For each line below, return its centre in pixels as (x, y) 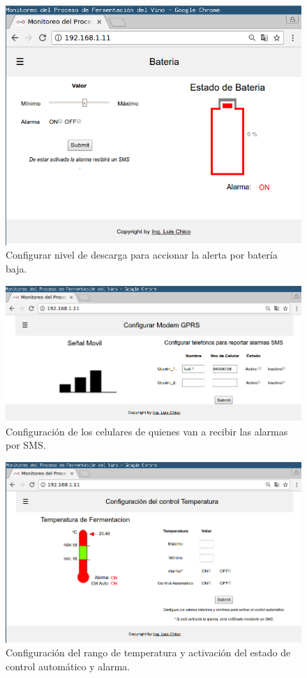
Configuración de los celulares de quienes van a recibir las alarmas (147, 431)
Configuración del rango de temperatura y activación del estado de (148, 652)
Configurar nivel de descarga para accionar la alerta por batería (142, 255)
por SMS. (26, 445)
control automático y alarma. (68, 666)
